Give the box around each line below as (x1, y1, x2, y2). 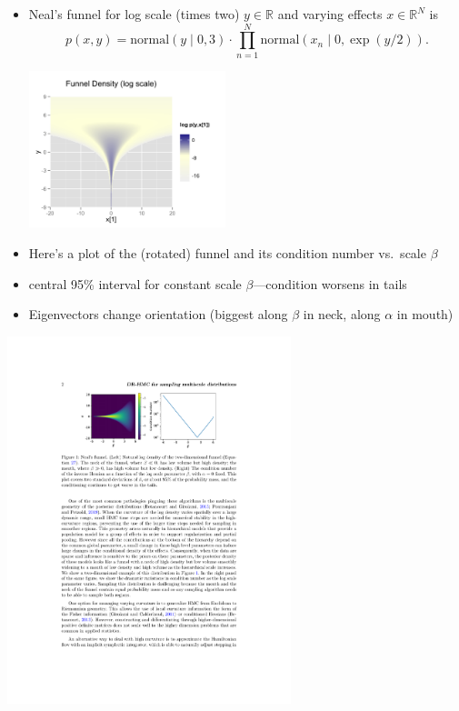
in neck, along (303, 305, 381, 324)
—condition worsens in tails (253, 274, 407, 293)
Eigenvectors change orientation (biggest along (28, 305, 288, 324)
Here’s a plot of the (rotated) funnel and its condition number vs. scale (28, 244, 426, 263)
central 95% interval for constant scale (28, 274, 242, 293)
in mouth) (396, 305, 454, 324)
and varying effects (277, 5, 383, 23)
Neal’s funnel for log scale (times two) (28, 5, 240, 23)
